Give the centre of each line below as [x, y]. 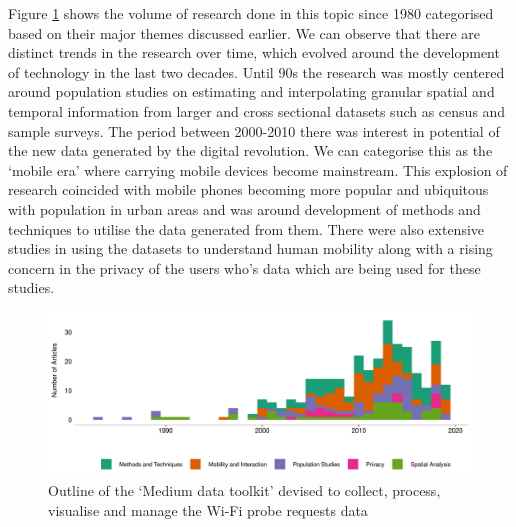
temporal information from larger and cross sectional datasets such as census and [257, 110]
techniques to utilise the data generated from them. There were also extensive [246, 228]
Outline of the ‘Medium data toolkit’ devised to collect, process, [244, 490]
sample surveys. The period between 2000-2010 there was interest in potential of [254, 130]
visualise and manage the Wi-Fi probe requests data [208, 509]
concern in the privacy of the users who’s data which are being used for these [244, 267]
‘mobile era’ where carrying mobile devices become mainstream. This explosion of [258, 169]
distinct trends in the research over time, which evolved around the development [254, 52]
